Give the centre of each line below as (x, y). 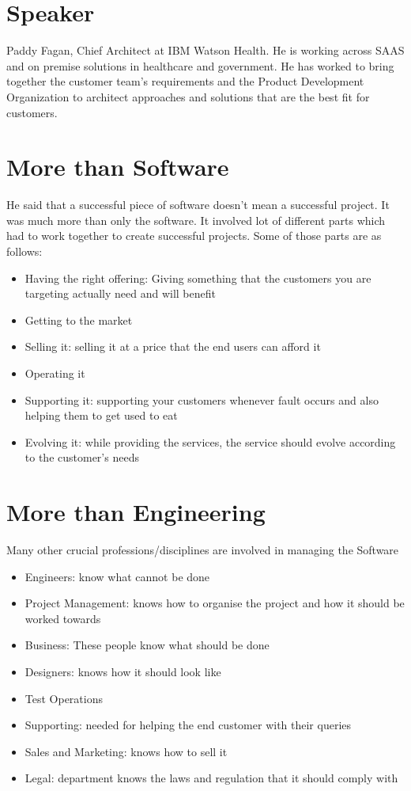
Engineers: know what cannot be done (117, 576)
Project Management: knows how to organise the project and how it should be (215, 603)
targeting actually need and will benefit (120, 293)
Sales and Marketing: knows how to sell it (126, 751)
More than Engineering (136, 512)
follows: (25, 251)
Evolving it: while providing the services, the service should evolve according (210, 441)
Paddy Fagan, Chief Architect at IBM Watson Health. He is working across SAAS (205, 50)
